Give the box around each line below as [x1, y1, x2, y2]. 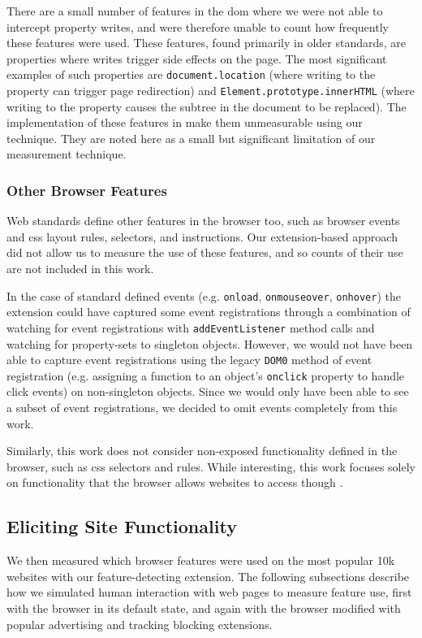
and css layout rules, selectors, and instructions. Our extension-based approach [6, 228, 398, 245]
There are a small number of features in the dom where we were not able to [6, 2, 383, 19]
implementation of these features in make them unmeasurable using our [6, 114, 363, 131]
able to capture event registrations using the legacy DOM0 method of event [6, 351, 372, 368]
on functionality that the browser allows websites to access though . [6, 474, 343, 491]
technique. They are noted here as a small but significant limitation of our [6, 129, 376, 146]
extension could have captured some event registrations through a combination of [6, 303, 411, 320]
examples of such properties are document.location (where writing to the [6, 66, 376, 83]
